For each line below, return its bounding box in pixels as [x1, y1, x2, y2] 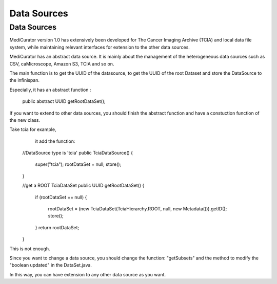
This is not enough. [9, 246, 50, 252]
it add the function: [35, 138, 75, 144]
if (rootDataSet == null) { [35, 194, 87, 200]
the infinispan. [9, 77, 40, 83]
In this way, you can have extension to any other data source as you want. [9, 271, 166, 277]
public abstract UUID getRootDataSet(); [22, 98, 106, 104]
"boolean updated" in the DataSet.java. [9, 262, 92, 268]
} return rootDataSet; [35, 224, 80, 230]
